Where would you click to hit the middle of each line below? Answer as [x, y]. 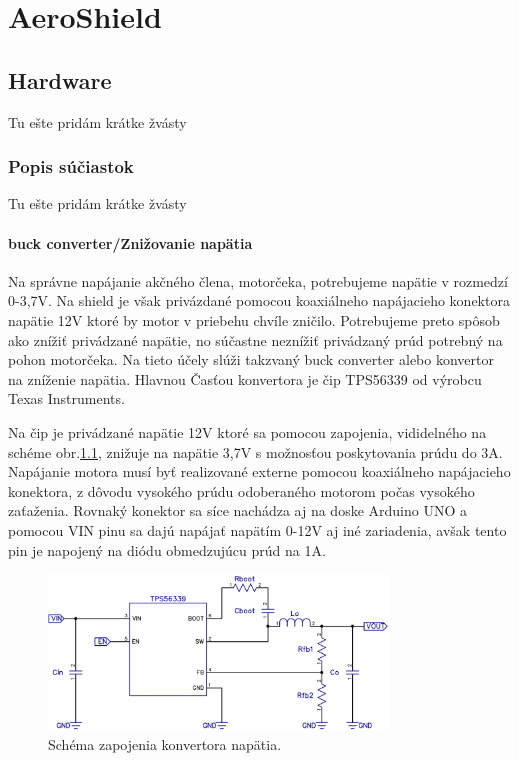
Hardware [60, 79]
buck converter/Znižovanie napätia [130, 242]
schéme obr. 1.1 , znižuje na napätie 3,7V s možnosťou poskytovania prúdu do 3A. [255, 451]
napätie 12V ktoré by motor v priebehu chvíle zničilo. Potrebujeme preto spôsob [254, 319]
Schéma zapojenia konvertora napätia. [165, 744]
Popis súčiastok [71, 166]
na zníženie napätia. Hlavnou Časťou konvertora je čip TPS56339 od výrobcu [245, 378]
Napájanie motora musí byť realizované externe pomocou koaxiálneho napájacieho [259, 471]
